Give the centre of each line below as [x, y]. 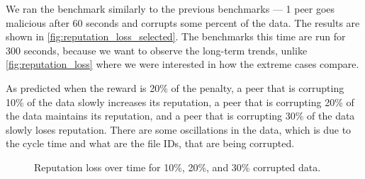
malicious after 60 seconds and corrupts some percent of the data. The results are [183, 22]
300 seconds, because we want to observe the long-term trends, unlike [157, 50]
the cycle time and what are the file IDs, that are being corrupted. [150, 143]
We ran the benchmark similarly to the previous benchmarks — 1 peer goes [170, 8]
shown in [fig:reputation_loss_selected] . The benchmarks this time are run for [176, 36]
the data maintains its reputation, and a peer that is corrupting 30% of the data [180, 116]
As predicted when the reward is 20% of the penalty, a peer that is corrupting [175, 87]
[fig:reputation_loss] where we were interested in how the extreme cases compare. [182, 64]
